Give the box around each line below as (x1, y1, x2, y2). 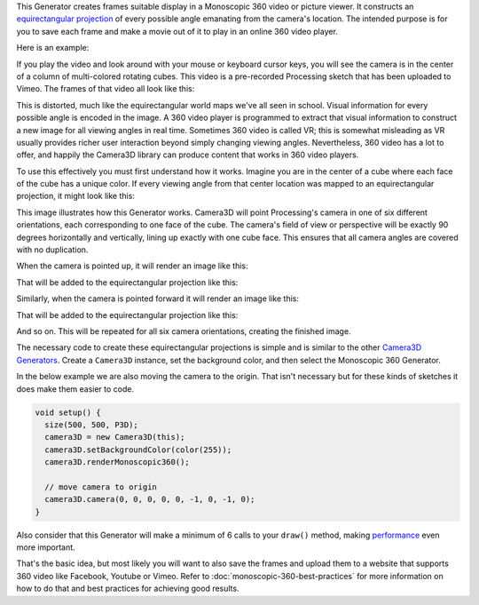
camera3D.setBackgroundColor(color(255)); (44, 444, 232, 455)
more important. (16, 542, 75, 553)
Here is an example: (16, 43, 90, 53)
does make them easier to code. (16, 383, 135, 394)
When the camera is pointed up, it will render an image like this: (16, 260, 248, 271)
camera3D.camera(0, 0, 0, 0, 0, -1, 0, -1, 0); (44, 494, 255, 505)
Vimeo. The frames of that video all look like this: (16, 84, 195, 94)
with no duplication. (16, 244, 89, 255)
